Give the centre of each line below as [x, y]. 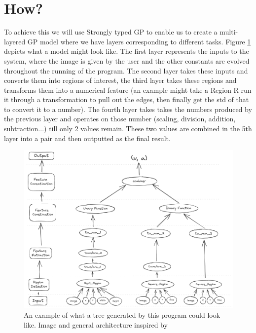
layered [15, 41]
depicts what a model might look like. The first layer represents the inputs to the [127, 51]
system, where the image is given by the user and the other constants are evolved [127, 60]
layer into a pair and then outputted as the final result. [87, 138]
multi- [229, 32]
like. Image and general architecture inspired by [96, 324]
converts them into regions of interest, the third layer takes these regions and [120, 80]
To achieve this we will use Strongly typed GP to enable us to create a [111, 32]
